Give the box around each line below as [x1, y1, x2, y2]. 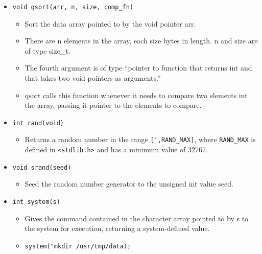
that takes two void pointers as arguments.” [25, 73, 161, 83]
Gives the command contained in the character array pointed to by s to [25, 213, 249, 223]
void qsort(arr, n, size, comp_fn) [12, 4, 134, 11]
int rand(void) [12, 119, 64, 127]
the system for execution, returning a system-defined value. [25, 223, 210, 234]
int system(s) [12, 198, 60, 206]
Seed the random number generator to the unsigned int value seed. [25, 178, 233, 189]
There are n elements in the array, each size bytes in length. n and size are [25, 35, 258, 46]
